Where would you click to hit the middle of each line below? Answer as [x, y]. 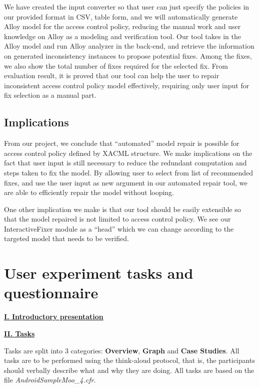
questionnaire [51, 293]
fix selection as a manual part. [50, 95]
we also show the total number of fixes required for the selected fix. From [116, 65]
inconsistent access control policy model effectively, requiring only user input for [127, 85]
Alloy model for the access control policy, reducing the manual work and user [122, 26]
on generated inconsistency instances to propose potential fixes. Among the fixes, [128, 55]
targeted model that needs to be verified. [66, 238]
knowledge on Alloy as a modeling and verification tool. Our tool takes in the [122, 36]
